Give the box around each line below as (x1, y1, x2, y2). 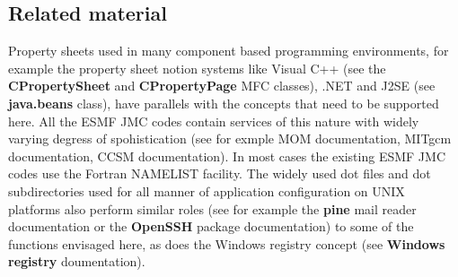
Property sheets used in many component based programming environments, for (8, 41, 449, 60)
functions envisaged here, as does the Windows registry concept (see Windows (8, 234, 445, 253)
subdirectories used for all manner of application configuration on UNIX (8, 181, 405, 200)
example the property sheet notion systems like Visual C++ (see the (8, 58, 386, 77)
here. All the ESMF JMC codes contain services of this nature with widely (8, 111, 419, 130)
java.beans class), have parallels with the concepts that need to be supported (8, 93, 439, 112)
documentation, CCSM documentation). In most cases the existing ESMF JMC (8, 146, 446, 165)
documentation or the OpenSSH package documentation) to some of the (8, 217, 414, 236)
